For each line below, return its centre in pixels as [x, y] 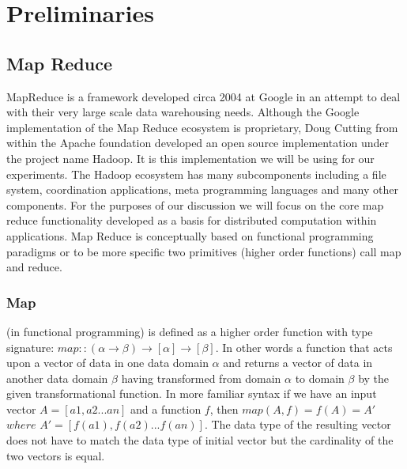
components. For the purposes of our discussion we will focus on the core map [195, 204]
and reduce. [34, 267]
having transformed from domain [201, 378]
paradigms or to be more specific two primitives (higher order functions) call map [204, 251]
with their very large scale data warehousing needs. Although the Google [183, 112]
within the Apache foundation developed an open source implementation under [198, 143]
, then [224, 408]
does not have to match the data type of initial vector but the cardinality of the [200, 440]
